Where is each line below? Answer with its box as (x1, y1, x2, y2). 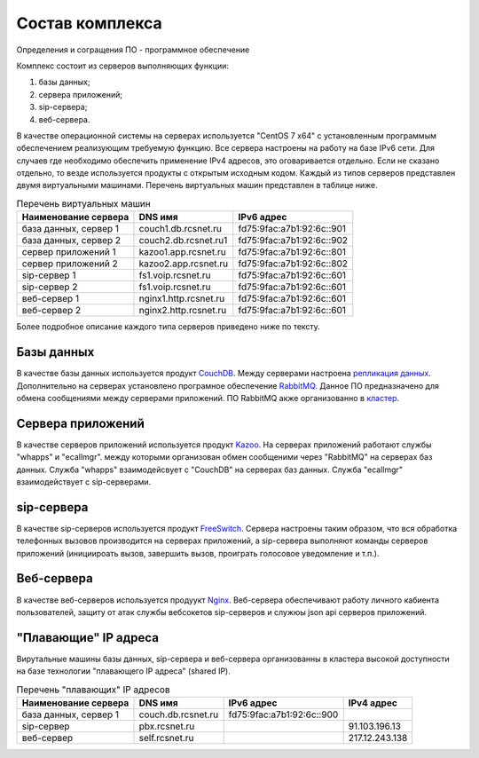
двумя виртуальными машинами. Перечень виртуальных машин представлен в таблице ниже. (16, 180, 379, 191)
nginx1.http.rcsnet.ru (138, 293, 225, 305)
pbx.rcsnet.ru (138, 720, 195, 732)
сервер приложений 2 (21, 257, 119, 270)
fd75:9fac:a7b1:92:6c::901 (238, 223, 346, 235)
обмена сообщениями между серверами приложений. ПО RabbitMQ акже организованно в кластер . (16, 392, 399, 403)
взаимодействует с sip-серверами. (16, 476, 152, 487)
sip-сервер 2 (21, 280, 78, 293)
